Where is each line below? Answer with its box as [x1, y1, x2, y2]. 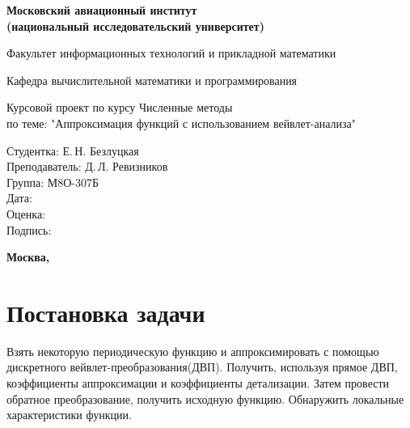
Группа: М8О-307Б [6, 173, 99, 190]
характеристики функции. [6, 406, 132, 423]
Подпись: [6, 221, 52, 238]
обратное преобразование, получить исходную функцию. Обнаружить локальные [6, 390, 404, 407]
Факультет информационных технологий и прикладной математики [6, 44, 336, 61]
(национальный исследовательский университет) [6, 17, 264, 34]
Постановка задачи [6, 295, 205, 328]
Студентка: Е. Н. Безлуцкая [6, 142, 139, 159]
